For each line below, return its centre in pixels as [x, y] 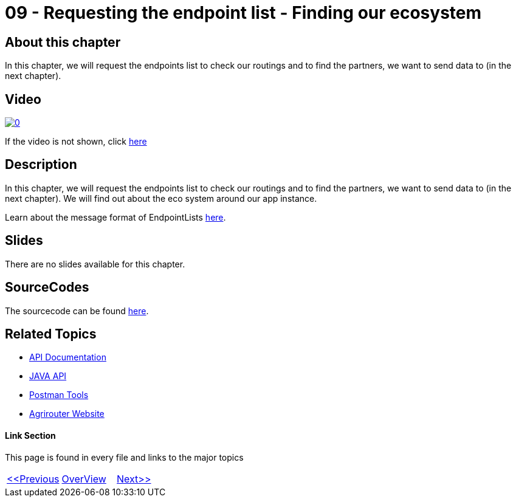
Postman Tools [59, 395]
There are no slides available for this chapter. [95, 264]
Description [41, 165]
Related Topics [51, 334]
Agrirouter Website [67, 414]
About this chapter [63, 42]
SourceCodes [47, 287]
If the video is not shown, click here [76, 142]
